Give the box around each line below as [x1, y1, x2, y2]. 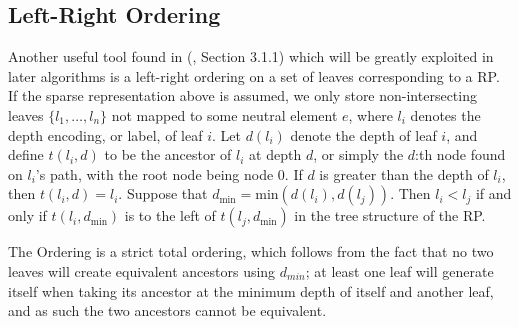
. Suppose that [118, 183, 208, 204]
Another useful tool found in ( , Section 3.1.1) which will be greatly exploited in [8, 46, 494, 67]
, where [348, 104, 393, 125]
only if [8, 205, 47, 226]
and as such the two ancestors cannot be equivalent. [8, 300, 327, 321]
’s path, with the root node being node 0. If [35, 163, 303, 184]
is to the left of [124, 205, 216, 226]
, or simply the [313, 144, 404, 165]
